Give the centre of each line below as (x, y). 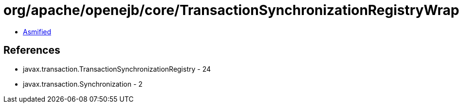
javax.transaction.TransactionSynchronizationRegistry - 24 (117, 69)
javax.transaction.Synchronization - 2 (83, 84)
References (32, 50)
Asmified (37, 31)
